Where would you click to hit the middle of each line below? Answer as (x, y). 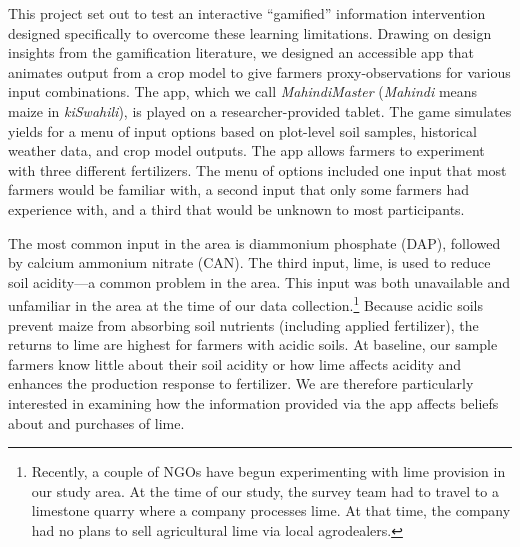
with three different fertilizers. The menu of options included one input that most (257, 169)
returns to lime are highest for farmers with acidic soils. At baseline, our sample (253, 344)
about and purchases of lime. (96, 422)
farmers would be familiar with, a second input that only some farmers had (238, 189)
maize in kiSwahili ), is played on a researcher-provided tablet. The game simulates (260, 110)
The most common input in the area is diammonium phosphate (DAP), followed (254, 242)
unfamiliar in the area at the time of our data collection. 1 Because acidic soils (245, 303)
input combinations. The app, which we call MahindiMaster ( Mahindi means (243, 91)
